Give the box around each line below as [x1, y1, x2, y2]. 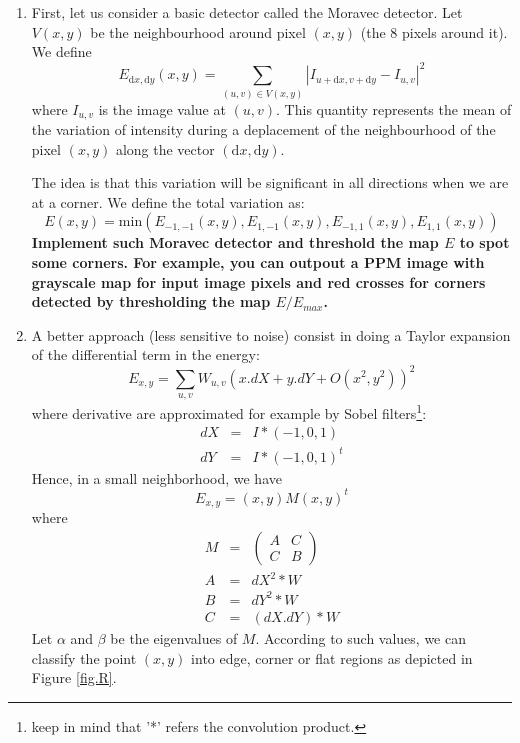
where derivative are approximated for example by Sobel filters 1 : [31, 399, 427, 423]
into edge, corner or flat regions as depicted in [191, 647, 473, 668]
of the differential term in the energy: [31, 344, 260, 365]
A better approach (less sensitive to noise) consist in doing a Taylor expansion [31, 324, 511, 345]
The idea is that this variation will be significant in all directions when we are [31, 172, 509, 193]
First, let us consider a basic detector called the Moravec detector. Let [31, 2, 463, 22]
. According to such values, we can [255, 627, 466, 648]
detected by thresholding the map [31, 291, 271, 312]
